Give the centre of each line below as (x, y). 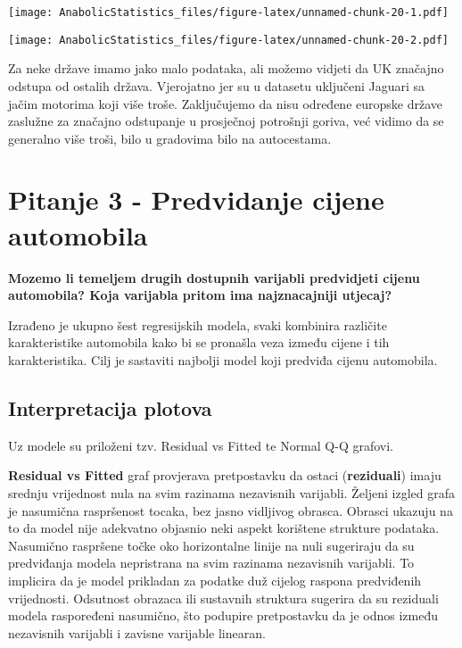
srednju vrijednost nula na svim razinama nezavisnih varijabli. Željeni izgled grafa (232, 492)
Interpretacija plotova (110, 407)
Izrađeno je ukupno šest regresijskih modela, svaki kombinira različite (198, 324)
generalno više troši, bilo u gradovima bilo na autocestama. (170, 138)
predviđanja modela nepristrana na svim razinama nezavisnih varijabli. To (211, 563)
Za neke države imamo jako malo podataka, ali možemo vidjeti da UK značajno (226, 68)
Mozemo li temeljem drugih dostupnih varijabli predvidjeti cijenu (214, 277)
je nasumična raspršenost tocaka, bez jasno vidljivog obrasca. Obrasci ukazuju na (231, 510)
